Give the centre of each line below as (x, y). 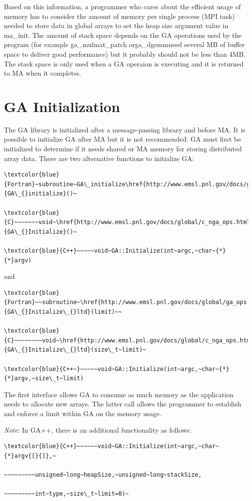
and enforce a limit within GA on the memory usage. (83, 413)
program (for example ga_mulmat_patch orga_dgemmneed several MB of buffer (125, 44)
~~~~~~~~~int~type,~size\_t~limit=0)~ (66, 494)
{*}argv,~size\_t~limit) (44, 379)
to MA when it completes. (43, 73)
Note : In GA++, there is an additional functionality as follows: (98, 429)
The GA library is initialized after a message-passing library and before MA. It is (125, 129)
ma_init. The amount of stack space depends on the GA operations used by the (123, 35)
